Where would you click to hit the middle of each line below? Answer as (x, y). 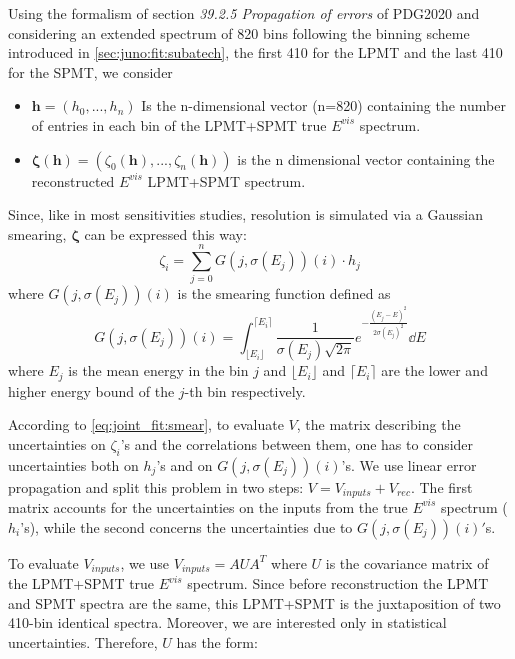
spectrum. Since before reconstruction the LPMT (338, 583)
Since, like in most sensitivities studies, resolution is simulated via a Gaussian (246, 214)
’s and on (184, 464)
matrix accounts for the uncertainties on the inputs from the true (208, 506)
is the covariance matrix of (407, 562)
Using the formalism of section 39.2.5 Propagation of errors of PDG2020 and (244, 13)
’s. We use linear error (409, 464)
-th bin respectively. (245, 390)
